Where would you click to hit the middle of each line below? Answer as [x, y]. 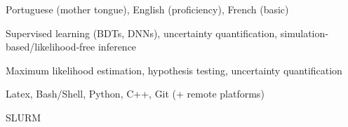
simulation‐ [304, 33]
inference [117, 47]
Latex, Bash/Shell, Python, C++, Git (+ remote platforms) [135, 94]
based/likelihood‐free [51, 47]
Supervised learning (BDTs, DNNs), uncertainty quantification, [142, 33]
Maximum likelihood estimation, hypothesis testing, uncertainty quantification [174, 70]
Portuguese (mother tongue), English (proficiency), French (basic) [147, 9]
